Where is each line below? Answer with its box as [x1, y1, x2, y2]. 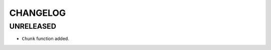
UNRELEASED [9, 22, 56, 31]
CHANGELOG [9, 7, 66, 18]
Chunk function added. [22, 36, 70, 42]
